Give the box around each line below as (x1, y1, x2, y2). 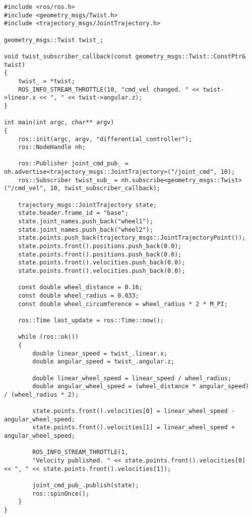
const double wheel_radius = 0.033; (18, 292, 139, 299)
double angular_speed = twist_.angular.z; (32, 358, 175, 365)
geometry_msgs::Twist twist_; (4, 36, 104, 44)
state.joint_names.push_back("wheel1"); (18, 218, 153, 225)
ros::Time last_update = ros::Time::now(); (18, 316, 164, 324)
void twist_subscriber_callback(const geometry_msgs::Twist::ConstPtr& (4, 52, 246, 60)
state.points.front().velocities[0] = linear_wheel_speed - (32, 408, 235, 415)
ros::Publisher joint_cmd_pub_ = (18, 160, 128, 167)
